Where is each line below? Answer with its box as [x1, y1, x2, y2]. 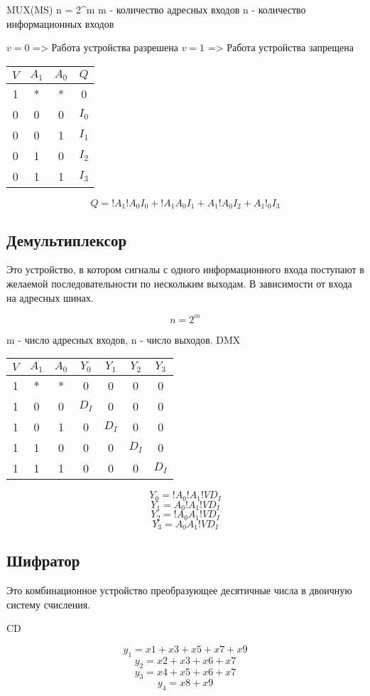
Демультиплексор [6, 228, 127, 251]
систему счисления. [6, 596, 90, 611]
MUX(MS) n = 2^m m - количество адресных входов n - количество [6, 2, 306, 16]
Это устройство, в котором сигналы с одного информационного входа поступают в [6, 262, 364, 277]
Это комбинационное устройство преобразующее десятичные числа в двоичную [6, 583, 352, 598]
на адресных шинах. [6, 290, 94, 305]
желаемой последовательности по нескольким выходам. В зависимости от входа [6, 275, 352, 290]
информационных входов [6, 16, 114, 31]
